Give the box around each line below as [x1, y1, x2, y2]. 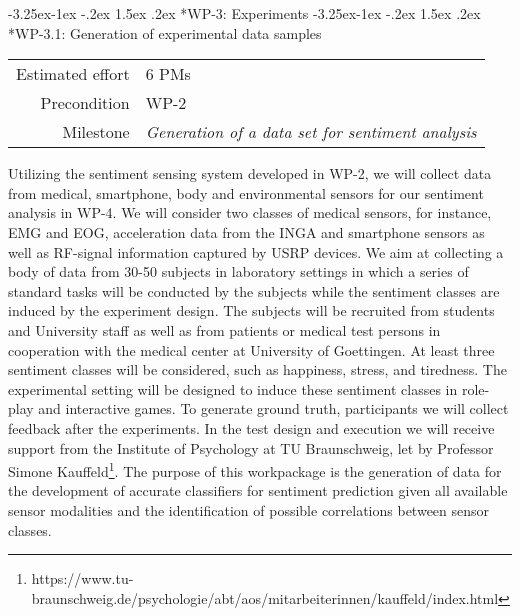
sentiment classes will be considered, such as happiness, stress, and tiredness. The [8, 359, 507, 380]
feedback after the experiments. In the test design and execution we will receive [8, 417, 495, 438]
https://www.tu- [31, 568, 134, 589]
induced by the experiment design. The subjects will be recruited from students [8, 300, 495, 321]
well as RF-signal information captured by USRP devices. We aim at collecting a [8, 241, 504, 262]
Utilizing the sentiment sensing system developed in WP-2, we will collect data [8, 163, 492, 184]
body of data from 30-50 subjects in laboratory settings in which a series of [8, 261, 469, 282]
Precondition [40, 91, 130, 115]
